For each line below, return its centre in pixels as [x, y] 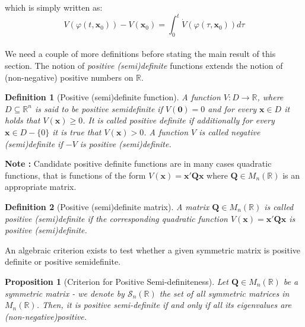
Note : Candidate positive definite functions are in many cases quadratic [138, 163]
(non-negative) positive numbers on [69, 77]
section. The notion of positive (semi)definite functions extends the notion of [144, 66]
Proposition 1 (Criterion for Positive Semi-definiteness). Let [117, 281]
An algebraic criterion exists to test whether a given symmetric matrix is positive [153, 250]
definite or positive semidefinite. [63, 261]
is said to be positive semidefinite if [99, 108]
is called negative [230, 132]
